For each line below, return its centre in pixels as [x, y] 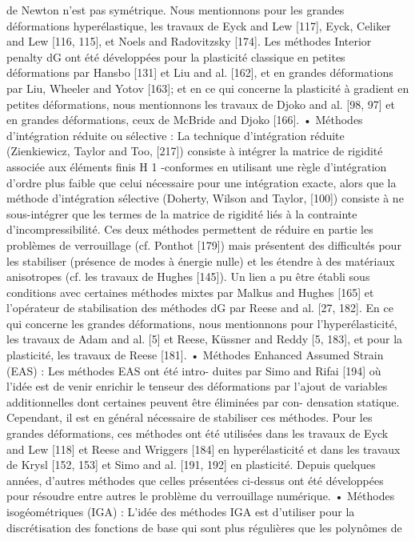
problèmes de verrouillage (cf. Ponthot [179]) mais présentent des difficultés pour [204, 244]
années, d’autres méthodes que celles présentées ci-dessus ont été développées [195, 480]
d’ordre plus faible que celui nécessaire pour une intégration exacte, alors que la [202, 182]
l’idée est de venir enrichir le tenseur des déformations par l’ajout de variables [197, 386]
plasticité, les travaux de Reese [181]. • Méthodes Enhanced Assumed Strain [195, 355]
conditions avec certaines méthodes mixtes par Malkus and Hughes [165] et [190, 292]
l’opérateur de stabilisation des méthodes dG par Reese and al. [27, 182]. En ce [200, 308]
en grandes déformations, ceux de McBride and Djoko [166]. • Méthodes [185, 120]
